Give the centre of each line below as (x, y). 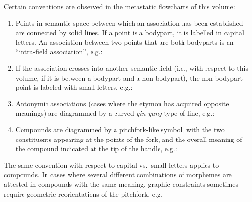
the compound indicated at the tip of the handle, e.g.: (96, 149)
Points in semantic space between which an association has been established (129, 23)
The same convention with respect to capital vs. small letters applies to (112, 165)
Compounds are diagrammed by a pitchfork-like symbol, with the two (120, 129)
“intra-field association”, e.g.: (59, 51)
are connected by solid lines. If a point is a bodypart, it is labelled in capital (130, 32)
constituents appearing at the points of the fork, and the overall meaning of (129, 139)
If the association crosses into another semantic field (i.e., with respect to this (132, 68)
